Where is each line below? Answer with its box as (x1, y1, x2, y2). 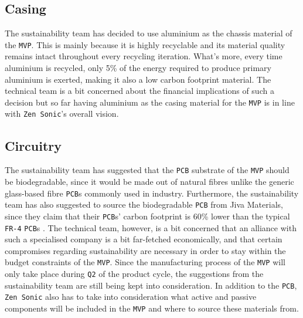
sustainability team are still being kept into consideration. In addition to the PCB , (5, 279, 297, 291)
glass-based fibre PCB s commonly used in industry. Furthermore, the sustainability (5, 187, 299, 199)
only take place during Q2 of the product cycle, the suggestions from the (5, 268, 264, 280)
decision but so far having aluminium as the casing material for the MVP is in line (5, 96, 295, 108)
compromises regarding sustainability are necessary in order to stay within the (5, 244, 286, 256)
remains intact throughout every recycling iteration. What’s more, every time (5, 50, 282, 62)
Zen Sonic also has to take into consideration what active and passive (5, 290, 257, 303)
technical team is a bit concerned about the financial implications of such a (5, 84, 274, 97)
